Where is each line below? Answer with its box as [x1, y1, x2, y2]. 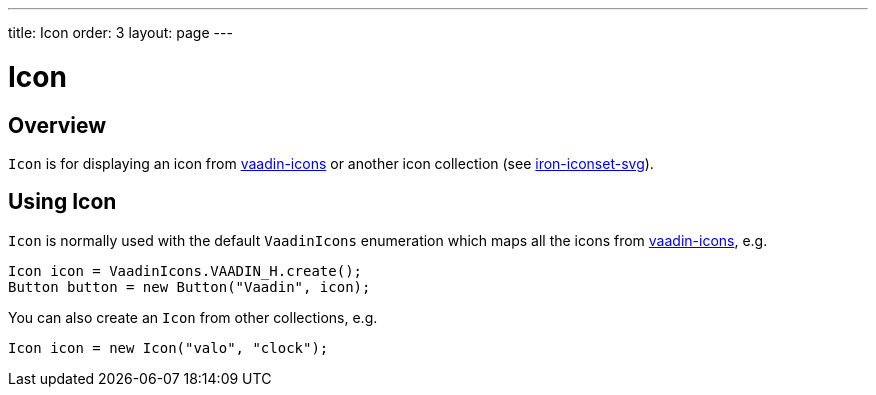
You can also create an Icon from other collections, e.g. [8, 308, 378, 326]
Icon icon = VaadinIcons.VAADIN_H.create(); [8, 262, 363, 279]
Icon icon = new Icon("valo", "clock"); [8, 339, 329, 356]
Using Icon [8, 189, 117, 215]
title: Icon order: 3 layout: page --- [8, 24, 233, 41]
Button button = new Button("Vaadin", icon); [8, 278, 371, 295]
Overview [8, 112, 107, 138]
